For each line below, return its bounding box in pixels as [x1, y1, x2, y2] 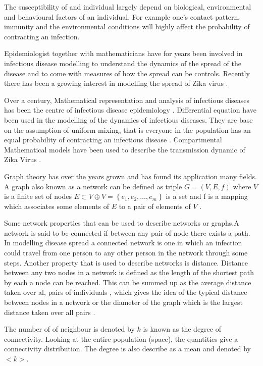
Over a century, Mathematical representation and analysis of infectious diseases [4, 94, 250, 105]
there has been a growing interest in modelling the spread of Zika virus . [4, 78, 228, 88]
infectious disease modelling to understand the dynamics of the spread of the [4, 58, 241, 68]
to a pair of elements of [119, 200, 191, 211]
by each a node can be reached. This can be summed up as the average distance [4, 277, 251, 287]
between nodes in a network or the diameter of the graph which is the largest [4, 297, 243, 307]
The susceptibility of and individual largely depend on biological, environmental [4, 2, 251, 12]
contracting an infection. [4, 31, 80, 41]
